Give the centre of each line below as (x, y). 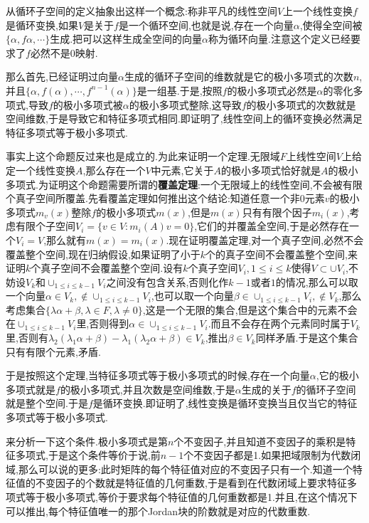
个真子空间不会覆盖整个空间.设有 (107, 268)
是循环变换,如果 (42, 25)
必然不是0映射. (64, 52)
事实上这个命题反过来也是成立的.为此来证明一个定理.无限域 (143, 156)
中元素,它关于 (182, 170)
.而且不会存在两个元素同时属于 (279, 323)
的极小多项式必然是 (272, 90)
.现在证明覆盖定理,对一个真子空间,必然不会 (265, 239)
